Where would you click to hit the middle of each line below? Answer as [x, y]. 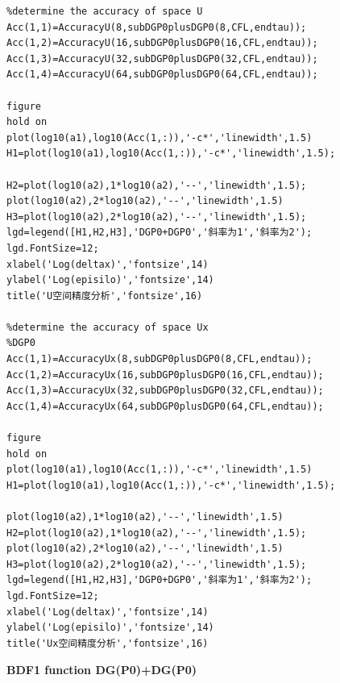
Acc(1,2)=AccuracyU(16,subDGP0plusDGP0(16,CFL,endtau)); [162, 43]
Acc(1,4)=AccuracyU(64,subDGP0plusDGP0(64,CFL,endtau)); [162, 75]
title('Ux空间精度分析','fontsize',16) [108, 643]
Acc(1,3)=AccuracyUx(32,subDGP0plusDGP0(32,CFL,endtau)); [165, 391]
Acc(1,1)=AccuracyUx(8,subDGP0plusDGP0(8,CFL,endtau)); [160, 359]
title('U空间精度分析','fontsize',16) [105, 296]
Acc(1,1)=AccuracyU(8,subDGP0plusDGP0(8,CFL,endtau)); [157, 27]
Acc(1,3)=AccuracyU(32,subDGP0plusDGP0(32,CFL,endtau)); [162, 58]
